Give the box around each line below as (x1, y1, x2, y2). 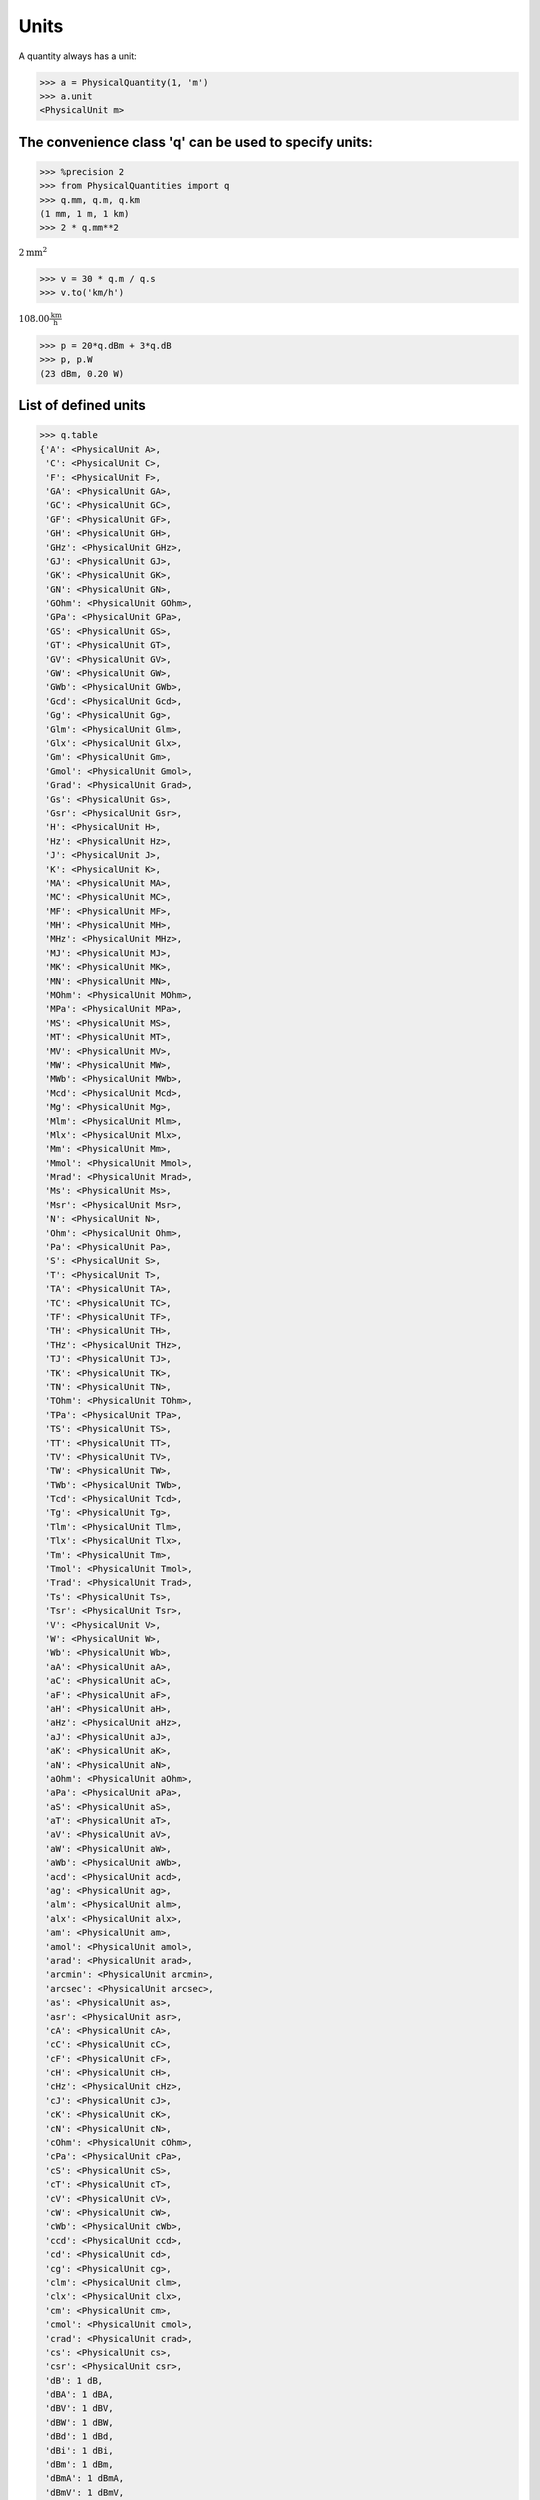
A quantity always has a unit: (18, 50, 137, 62)
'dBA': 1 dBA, (45, 2389, 114, 2400)
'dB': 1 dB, (45, 2375, 104, 2386)
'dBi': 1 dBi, (45, 2445, 114, 2456)
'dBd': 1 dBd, (45, 2431, 114, 2442)
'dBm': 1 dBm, (45, 2459, 114, 2470)
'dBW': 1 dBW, (45, 2416, 114, 2428)
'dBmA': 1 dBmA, (45, 2473, 125, 2484)
